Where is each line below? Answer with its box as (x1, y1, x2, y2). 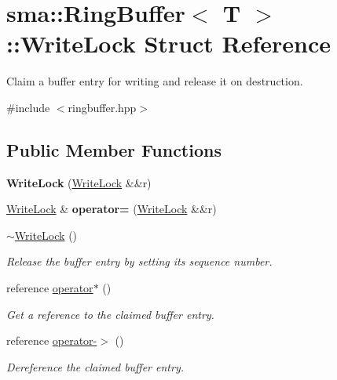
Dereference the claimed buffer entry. (6, 358, 185, 375)
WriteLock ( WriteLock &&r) (6, 174, 152, 190)
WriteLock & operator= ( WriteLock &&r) (6, 201, 217, 217)
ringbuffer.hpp (68, 99, 137, 115)
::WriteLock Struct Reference (6, 27, 332, 60)
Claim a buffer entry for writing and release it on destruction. (6, 73, 303, 89)
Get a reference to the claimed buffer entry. (6, 306, 214, 322)
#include (6, 99, 50, 115)
